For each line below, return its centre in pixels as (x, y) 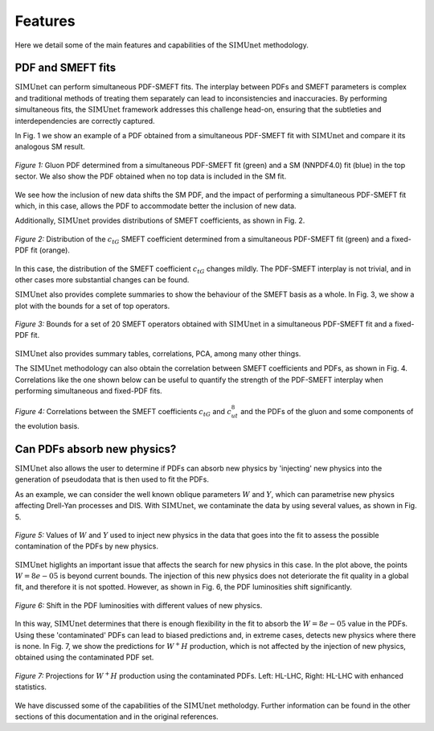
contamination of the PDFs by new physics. (87, 546)
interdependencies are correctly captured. (85, 121)
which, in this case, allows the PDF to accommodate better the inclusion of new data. (156, 206)
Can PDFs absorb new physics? (96, 449)
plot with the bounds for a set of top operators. (92, 306)
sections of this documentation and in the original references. (117, 717)
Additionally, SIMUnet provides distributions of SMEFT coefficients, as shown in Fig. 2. (160, 220)
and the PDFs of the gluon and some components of (327, 412)
